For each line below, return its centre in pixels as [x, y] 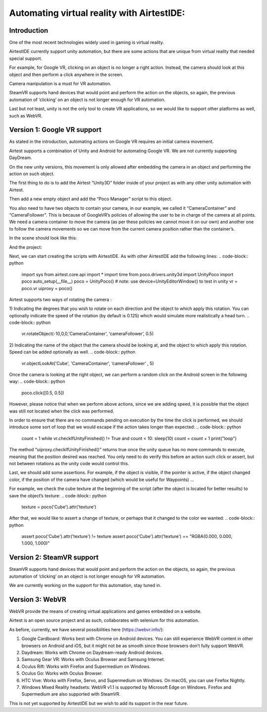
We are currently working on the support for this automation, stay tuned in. [85, 586]
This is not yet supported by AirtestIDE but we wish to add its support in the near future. [99, 703]
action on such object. [32, 174]
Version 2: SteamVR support [54, 558]
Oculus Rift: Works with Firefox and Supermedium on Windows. [86, 666]
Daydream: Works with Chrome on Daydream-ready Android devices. [92, 653]
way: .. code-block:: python [37, 381]
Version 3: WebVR [38, 599]
